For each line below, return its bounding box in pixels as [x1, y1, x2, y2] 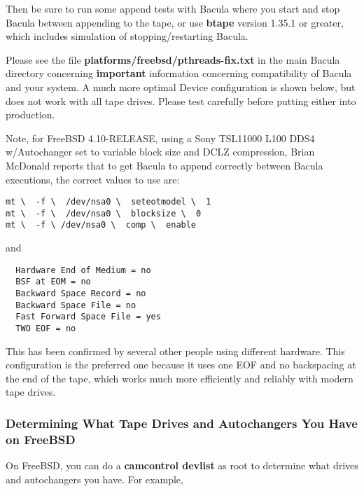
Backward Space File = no [15, 300, 136, 310]
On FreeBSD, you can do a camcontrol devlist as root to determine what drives [6, 458, 358, 473]
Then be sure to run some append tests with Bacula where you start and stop [6, 1, 340, 15]
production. [6, 107, 55, 122]
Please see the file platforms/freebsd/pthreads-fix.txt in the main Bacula [6, 52, 340, 67]
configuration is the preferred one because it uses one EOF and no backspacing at [6, 357, 356, 372]
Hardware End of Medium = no [15, 265, 151, 275]
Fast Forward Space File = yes [15, 312, 161, 322]
